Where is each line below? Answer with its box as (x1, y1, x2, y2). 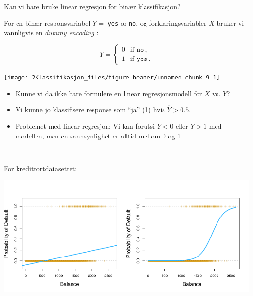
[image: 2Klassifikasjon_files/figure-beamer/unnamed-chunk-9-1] (4, 74, 220, 81)
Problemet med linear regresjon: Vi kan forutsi (15, 120, 155, 131)
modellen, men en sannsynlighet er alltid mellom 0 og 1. (15, 130, 182, 140)
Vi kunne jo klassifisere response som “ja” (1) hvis (15, 104, 165, 115)
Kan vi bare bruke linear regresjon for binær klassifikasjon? (4, 1, 181, 11)
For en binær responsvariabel (4, 18, 90, 28)
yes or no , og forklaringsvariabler (108, 18, 207, 28)
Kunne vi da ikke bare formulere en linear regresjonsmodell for (15, 88, 202, 98)
